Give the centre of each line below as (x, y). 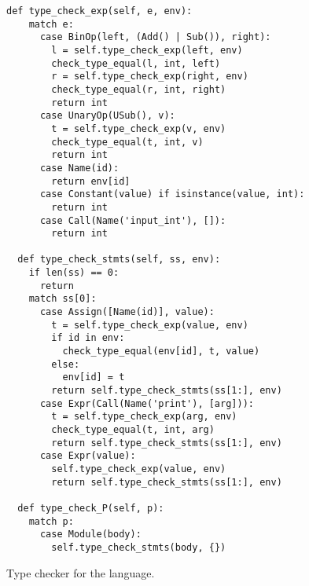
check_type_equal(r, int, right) (139, 89)
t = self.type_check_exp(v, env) (139, 128)
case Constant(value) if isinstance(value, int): (172, 194)
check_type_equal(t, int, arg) (133, 430)
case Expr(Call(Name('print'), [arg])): (147, 403)
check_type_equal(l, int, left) (136, 63)
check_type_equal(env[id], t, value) (161, 352)
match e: (51, 24)
